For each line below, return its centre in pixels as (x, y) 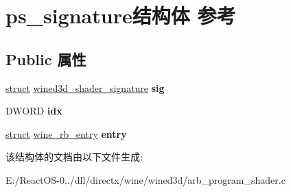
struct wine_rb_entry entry (66, 133)
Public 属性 (46, 59)
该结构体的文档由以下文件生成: (74, 157)
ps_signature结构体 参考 (121, 15)
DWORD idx (34, 111)
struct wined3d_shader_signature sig (85, 87)
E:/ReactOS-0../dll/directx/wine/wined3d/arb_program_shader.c (145, 179)
